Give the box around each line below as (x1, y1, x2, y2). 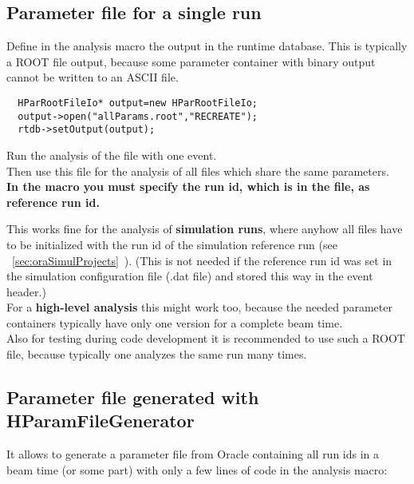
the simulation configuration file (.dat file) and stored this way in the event (6, 268, 373, 284)
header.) (6, 283, 46, 300)
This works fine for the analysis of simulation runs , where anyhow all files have (6, 220, 403, 237)
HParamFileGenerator (6, 408, 195, 433)
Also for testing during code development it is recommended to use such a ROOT (6, 330, 405, 347)
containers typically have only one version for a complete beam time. (6, 314, 343, 331)
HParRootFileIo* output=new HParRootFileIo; (18, 97, 258, 109)
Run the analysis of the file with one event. (6, 146, 217, 163)
